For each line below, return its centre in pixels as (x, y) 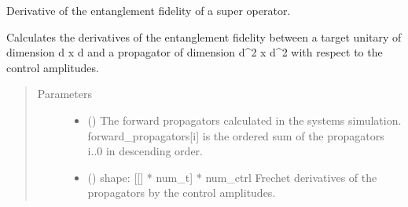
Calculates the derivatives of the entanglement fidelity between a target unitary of (204, 36)
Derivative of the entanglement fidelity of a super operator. (149, 10)
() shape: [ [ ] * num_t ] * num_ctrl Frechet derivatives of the (232, 177)
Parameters (64, 94)
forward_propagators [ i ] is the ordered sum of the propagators (236, 135)
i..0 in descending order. (145, 151)
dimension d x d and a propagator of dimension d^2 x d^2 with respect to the (195, 52)
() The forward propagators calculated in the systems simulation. (244, 120)
